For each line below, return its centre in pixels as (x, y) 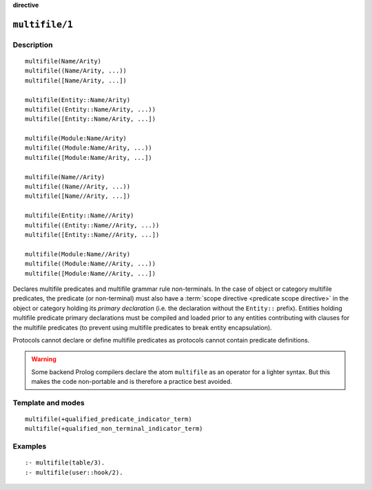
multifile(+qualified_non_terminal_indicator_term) (114, 429)
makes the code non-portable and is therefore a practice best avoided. (132, 382)
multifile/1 (43, 24)
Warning (44, 359)
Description (33, 45)
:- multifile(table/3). (65, 463)
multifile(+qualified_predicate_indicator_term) (108, 419)
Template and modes (49, 402)
